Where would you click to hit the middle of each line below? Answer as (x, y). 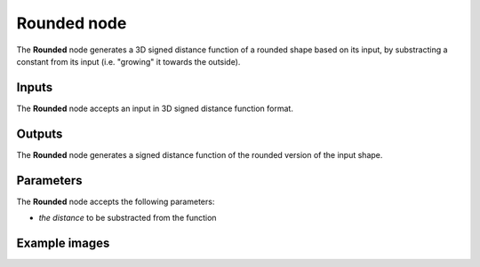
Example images (63, 243)
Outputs (40, 133)
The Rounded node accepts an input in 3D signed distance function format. (155, 108)
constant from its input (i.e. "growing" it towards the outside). (128, 61)
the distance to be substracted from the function (128, 218)
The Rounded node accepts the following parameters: (116, 201)
